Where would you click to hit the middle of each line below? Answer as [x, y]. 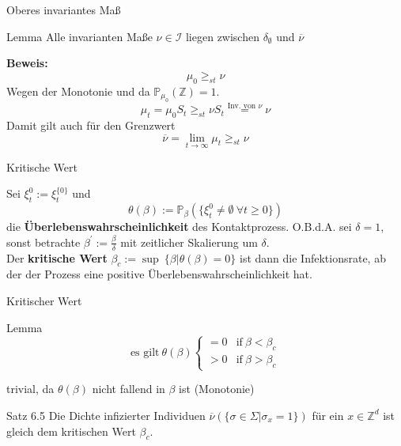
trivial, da [30, 389]
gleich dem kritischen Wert [71, 431]
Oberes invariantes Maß [64, 9]
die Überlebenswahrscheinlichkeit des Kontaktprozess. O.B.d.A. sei [179, 227]
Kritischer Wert [44, 301]
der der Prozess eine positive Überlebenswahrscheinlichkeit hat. [159, 274]
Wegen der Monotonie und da [78, 91]
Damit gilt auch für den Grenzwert [91, 125]
